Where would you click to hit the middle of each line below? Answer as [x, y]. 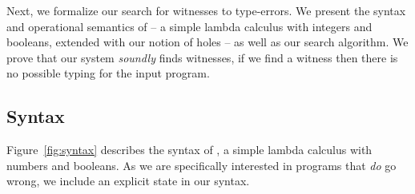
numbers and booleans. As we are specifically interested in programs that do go [201, 165]
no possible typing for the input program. [108, 73]
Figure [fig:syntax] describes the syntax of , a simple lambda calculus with [189, 150]
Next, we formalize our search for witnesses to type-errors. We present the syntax [206, 10]
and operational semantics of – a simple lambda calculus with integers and [189, 26]
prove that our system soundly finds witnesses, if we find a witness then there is [202, 57]
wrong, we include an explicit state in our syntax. [128, 181]
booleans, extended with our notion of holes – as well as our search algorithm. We [207, 42]
